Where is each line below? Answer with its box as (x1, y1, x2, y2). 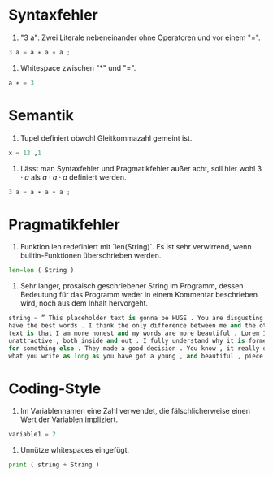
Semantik (8, 106, 75, 124)
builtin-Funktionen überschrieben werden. (19, 250, 162, 261)
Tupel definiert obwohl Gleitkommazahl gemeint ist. (19, 132, 193, 143)
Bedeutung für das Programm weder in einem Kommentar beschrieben (19, 290, 258, 300)
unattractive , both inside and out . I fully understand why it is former (8, 336, 271, 345)
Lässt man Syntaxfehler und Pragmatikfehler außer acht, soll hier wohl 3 (19, 163, 262, 173)
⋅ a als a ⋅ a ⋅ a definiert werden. (19, 172, 128, 182)
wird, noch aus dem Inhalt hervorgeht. (19, 298, 149, 308)
